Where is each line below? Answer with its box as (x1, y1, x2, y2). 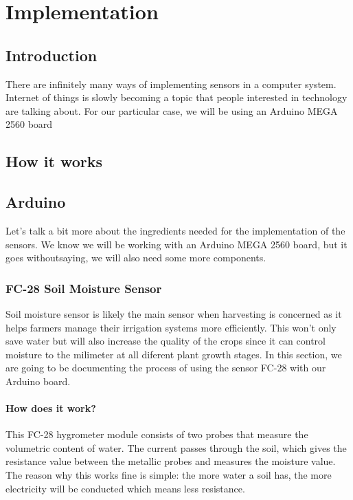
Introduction (5, 44, 98, 65)
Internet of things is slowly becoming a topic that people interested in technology (5, 90, 348, 105)
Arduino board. (5, 373, 71, 388)
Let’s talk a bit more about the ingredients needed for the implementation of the (5, 223, 345, 237)
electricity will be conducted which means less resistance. (5, 481, 245, 495)
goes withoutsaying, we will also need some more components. (5, 250, 266, 265)
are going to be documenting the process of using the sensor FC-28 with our (5, 360, 326, 375)
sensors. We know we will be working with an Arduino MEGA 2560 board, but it (5, 237, 348, 251)
